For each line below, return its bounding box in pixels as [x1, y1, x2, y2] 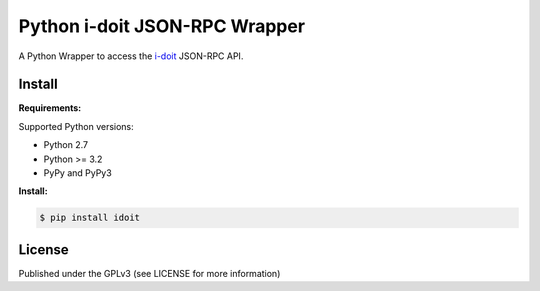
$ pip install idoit [39, 212, 140, 224]
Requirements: [18, 102, 82, 114]
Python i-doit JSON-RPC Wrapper [18, 15, 305, 37]
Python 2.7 [43, 139, 89, 151]
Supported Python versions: [18, 120, 134, 132]
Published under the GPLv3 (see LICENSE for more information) [18, 267, 281, 279]
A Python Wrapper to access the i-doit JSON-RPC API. [18, 50, 244, 62]
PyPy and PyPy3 [43, 167, 112, 179]
